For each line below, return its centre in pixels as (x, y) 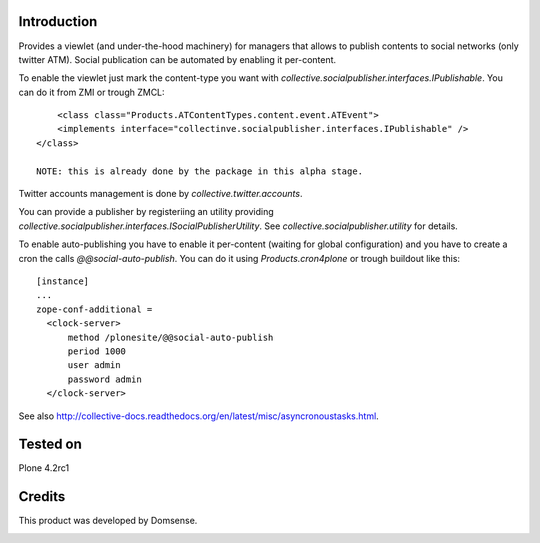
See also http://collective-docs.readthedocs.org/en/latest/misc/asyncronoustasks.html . (198, 416)
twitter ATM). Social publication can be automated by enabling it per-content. (177, 59)
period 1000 (97, 351)
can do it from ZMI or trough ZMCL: (91, 92)
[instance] (63, 281)
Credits (42, 496)
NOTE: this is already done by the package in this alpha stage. (200, 171)
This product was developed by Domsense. (108, 521)
